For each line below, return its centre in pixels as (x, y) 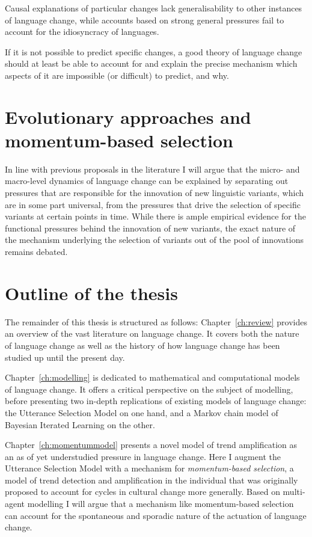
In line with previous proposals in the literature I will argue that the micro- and (152, 169)
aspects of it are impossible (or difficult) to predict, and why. (117, 75)
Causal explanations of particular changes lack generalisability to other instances (154, 8)
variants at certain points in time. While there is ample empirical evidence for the (155, 216)
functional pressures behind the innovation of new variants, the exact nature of (150, 228)
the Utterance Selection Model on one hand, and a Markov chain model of (142, 412)
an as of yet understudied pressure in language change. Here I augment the (143, 456)
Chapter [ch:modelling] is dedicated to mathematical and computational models (152, 377)
